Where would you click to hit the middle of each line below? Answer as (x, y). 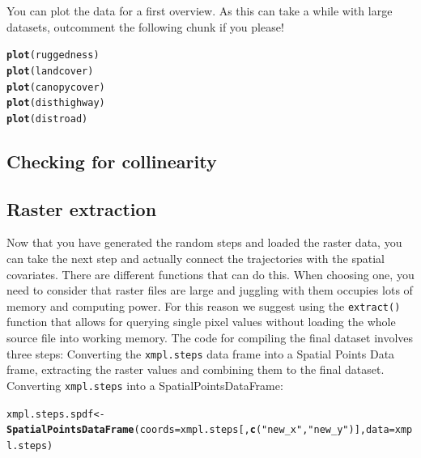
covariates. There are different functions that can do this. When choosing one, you (210, 274)
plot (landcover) (50, 71)
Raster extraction (82, 208)
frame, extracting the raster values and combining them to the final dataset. (196, 369)
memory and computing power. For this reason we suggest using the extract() (204, 305)
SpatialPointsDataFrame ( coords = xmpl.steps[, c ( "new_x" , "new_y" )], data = (201, 430)
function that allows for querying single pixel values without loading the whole (201, 322)
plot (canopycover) (56, 87)
